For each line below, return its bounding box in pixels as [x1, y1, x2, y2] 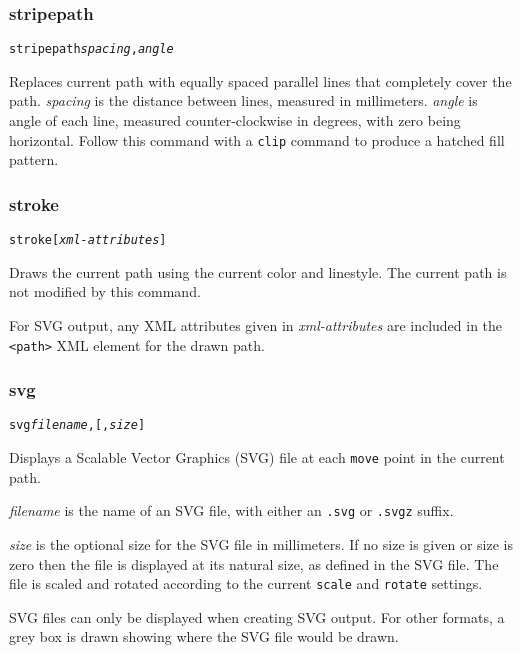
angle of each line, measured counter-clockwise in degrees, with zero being [9, 110, 461, 131]
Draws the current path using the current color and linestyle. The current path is [9, 261, 507, 282]
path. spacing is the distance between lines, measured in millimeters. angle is [9, 90, 478, 111]
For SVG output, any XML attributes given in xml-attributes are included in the [9, 314, 503, 335]
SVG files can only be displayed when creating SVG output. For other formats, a [9, 606, 505, 627]
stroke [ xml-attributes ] [9, 233, 167, 248]
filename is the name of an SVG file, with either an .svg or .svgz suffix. [9, 500, 454, 521]
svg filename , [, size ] [9, 418, 146, 433]
